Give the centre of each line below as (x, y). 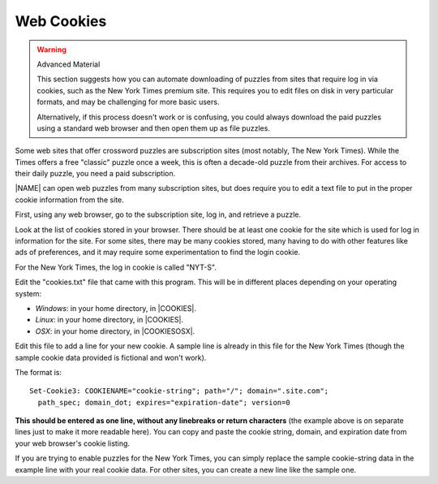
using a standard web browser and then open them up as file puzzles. (154, 128)
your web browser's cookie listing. (72, 443)
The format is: (39, 372)
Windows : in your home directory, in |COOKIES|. (116, 308)
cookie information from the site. (70, 200)
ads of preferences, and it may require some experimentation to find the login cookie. (157, 253)
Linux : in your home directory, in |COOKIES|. (109, 320)
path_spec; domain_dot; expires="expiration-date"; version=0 (164, 402)
